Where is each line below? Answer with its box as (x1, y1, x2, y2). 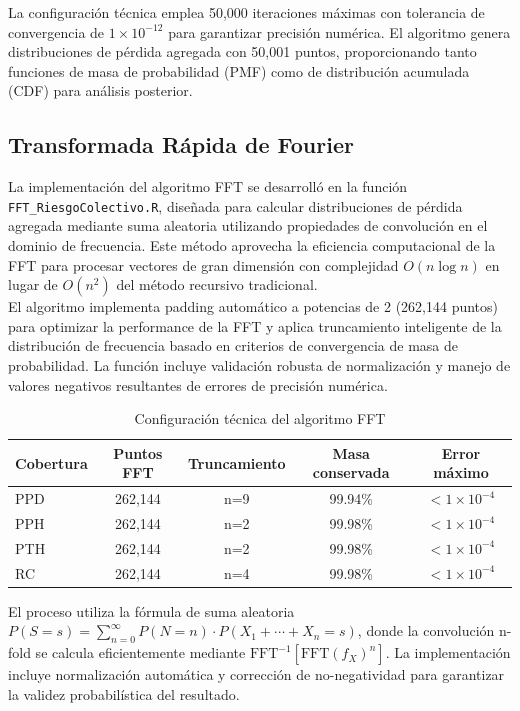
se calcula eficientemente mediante (35, 642, 246, 663)
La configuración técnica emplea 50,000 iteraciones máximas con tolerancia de (8, 2, 485, 22)
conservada (312, 462, 390, 483)
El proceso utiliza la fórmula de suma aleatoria (8, 600, 295, 621)
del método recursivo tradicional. (116, 274, 318, 295)
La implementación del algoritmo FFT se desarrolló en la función (8, 176, 408, 197)
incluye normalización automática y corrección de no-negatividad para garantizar (8, 664, 505, 685)
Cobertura (15, 452, 88, 473)
